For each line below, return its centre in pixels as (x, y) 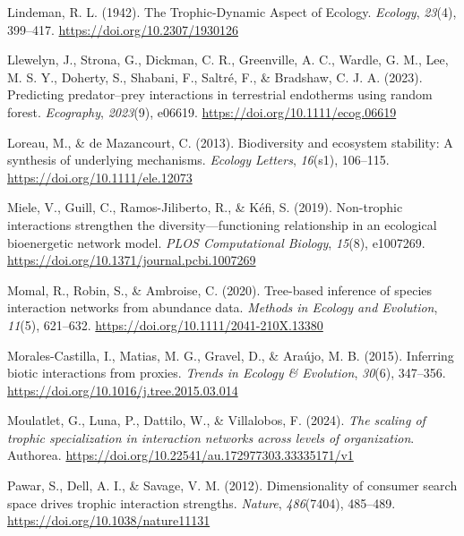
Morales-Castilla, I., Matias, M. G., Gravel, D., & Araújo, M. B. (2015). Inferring (231, 355)
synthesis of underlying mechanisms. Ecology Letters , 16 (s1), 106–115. (198, 160)
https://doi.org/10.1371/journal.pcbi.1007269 (132, 260)
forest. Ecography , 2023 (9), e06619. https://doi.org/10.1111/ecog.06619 (202, 111)
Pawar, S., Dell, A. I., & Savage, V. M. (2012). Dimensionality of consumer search (232, 485)
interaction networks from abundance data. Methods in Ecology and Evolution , (223, 307)
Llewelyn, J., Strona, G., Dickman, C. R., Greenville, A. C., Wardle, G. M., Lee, (228, 60)
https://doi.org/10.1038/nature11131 (109, 520)
